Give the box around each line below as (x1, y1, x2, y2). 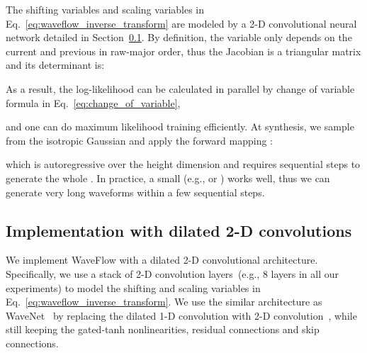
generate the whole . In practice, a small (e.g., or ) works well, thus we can (6, 170, 330, 185)
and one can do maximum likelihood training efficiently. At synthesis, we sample (6, 119, 354, 134)
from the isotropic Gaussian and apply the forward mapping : (6, 133, 273, 147)
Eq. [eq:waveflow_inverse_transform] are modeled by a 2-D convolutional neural (6, 16, 357, 30)
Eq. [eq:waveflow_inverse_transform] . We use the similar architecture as (6, 294, 322, 309)
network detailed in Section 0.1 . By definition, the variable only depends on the (6, 30, 352, 45)
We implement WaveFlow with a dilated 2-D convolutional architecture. (6, 252, 318, 267)
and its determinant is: (6, 57, 105, 72)
